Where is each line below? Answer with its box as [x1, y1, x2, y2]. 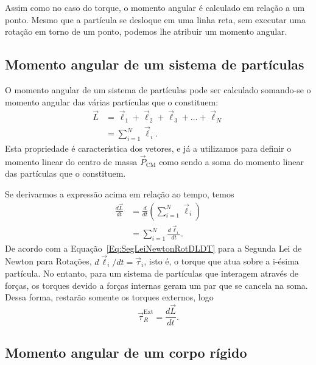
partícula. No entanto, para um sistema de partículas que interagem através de [5, 267, 298, 280]
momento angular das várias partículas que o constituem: [5, 95, 219, 108]
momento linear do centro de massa [5, 155, 138, 168]
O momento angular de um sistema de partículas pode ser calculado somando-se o [5, 83, 311, 96]
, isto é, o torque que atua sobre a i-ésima [144, 255, 299, 268]
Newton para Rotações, [5, 255, 92, 268]
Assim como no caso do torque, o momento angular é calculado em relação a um [5, 1, 305, 13]
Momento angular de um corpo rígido [5, 342, 247, 361]
